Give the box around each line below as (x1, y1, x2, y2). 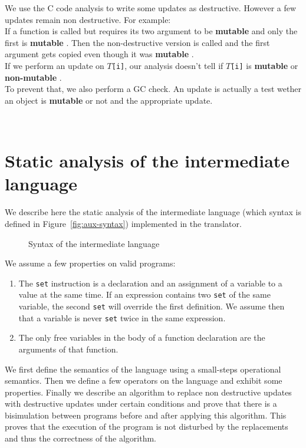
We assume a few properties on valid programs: (5, 257, 176, 269)
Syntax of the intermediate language (28, 237, 160, 249)
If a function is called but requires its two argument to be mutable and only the (5, 25, 298, 37)
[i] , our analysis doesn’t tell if (111, 59, 223, 71)
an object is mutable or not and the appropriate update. (5, 94, 213, 106)
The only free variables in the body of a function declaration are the (18, 331, 265, 344)
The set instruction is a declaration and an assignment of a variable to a (18, 276, 282, 289)
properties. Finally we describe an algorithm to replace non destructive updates (5, 386, 292, 398)
